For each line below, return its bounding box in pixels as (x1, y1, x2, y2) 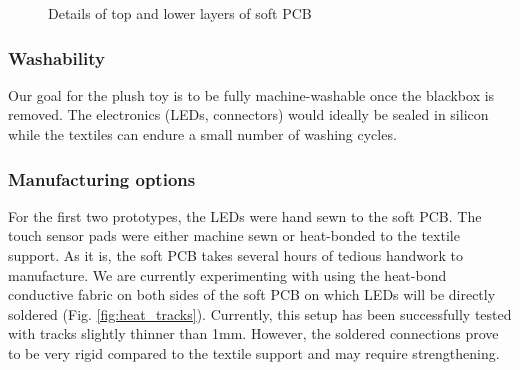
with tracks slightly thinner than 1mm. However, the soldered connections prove (8, 323, 499, 344)
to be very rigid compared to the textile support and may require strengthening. (8, 342, 500, 363)
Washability (8, 45, 105, 70)
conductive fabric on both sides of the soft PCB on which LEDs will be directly (8, 284, 496, 305)
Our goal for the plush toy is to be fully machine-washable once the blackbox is (8, 84, 495, 105)
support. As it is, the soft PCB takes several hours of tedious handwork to (8, 245, 463, 265)
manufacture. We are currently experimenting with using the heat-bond (8, 264, 447, 285)
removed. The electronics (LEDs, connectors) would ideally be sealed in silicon (8, 104, 489, 125)
